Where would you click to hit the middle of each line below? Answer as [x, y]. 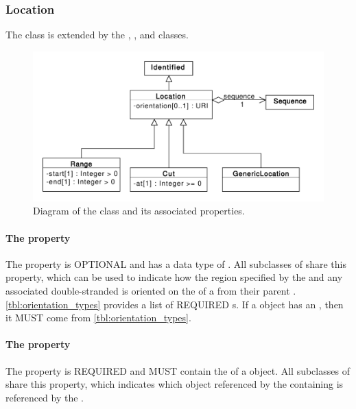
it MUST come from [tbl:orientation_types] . [98, 318]
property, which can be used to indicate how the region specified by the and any [174, 277]
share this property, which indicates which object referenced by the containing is [175, 384]
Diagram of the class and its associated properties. [139, 211]
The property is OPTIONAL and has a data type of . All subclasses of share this [176, 263]
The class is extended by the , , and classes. [97, 35]
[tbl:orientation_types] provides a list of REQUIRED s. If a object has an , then [175, 304]
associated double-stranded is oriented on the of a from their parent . [151, 291]
